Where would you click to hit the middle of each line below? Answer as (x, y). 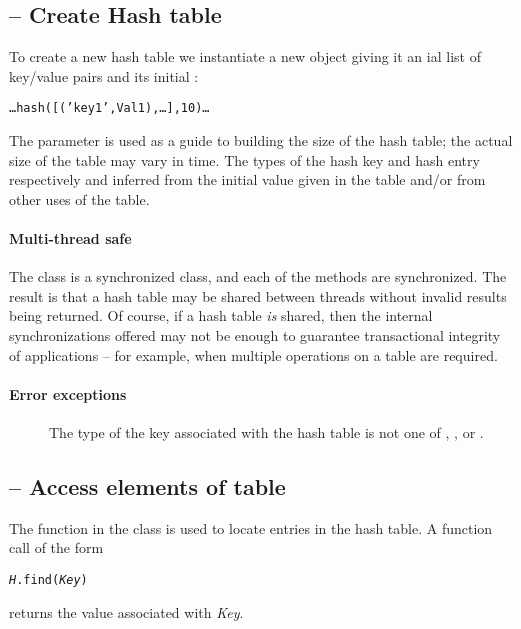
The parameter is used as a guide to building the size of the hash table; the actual (261, 140)
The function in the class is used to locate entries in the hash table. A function (251, 527)
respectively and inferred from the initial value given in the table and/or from (247, 179)
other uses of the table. (79, 198)
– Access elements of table (147, 485)
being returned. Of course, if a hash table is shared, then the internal (221, 315)
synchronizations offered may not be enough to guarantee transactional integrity (255, 335)
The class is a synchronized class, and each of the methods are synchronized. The (258, 276)
